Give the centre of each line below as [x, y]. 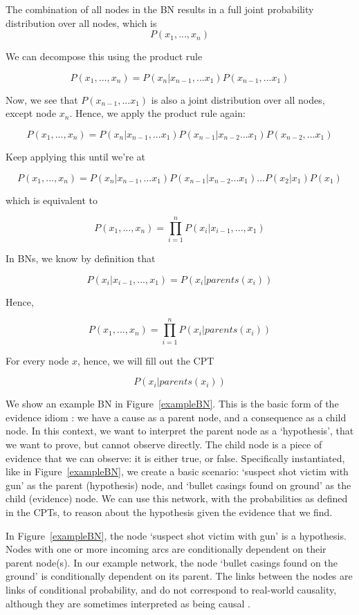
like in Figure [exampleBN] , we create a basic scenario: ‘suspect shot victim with [177, 471]
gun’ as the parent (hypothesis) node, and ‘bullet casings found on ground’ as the [178, 485]
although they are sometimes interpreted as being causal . [128, 603]
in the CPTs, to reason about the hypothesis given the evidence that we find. [169, 512]
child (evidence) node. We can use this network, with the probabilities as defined [177, 498]
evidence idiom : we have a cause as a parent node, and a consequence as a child [176, 417]
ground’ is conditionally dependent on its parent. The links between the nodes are [179, 576]
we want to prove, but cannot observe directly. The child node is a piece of [164, 444]
